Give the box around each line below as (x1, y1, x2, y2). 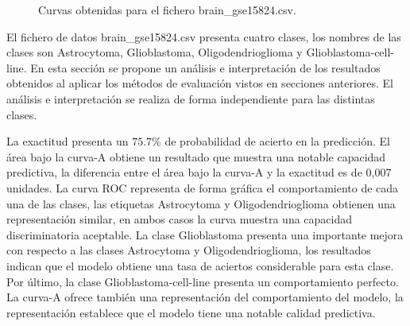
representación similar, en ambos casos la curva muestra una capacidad (6, 211, 353, 227)
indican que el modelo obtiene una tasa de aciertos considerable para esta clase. (6, 257, 394, 274)
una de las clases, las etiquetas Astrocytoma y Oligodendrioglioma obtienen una (6, 195, 396, 212)
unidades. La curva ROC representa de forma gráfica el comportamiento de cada (6, 179, 399, 196)
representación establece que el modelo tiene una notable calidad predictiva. (6, 304, 376, 320)
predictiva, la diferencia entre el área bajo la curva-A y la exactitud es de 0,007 (6, 164, 392, 180)
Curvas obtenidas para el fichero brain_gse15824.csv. (38, 2, 296, 17)
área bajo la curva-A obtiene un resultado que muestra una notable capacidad (6, 148, 386, 165)
